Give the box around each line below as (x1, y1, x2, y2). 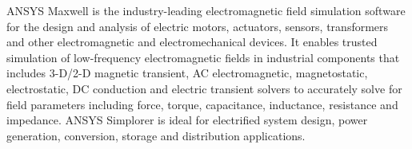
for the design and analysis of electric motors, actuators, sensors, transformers (6, 18, 389, 34)
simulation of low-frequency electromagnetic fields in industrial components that (6, 49, 400, 65)
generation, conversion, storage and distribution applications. (6, 127, 306, 143)
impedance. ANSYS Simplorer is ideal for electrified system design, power (6, 112, 368, 128)
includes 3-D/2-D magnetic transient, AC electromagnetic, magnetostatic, (6, 65, 368, 81)
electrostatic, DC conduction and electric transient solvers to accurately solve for (6, 80, 402, 96)
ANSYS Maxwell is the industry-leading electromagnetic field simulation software (6, 2, 406, 18)
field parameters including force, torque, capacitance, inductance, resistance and (6, 96, 398, 112)
